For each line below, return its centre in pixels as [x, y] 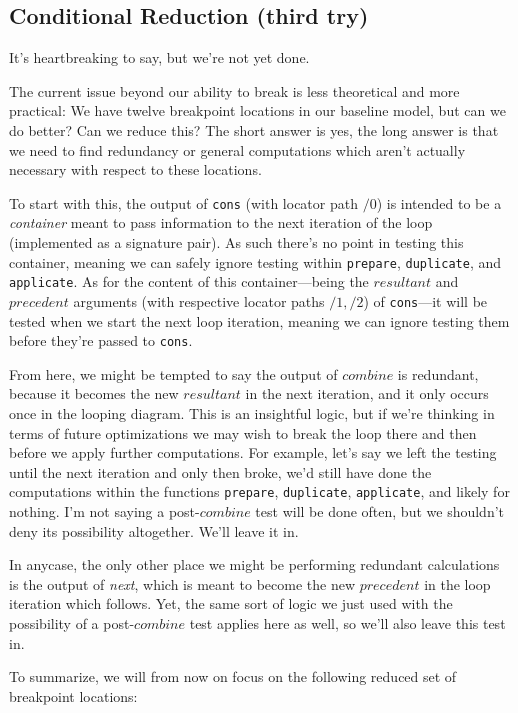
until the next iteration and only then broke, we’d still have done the [220, 471]
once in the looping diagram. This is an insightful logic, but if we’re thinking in [252, 413]
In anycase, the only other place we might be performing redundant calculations [254, 564]
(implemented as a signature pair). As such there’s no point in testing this [236, 242]
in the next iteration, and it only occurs [367, 393]
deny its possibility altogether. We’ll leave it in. [154, 530]
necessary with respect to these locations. [135, 169]
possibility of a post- [72, 623]
